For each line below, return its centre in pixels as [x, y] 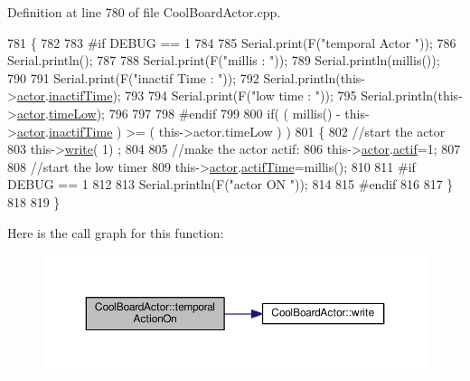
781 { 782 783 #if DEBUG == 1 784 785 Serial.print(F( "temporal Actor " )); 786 [232, 42]
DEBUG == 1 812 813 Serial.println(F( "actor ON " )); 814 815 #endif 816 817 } [230, 184]
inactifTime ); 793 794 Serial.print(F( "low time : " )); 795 [202, 95]
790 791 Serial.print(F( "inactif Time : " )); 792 [133, 77]
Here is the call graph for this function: [116, 232]
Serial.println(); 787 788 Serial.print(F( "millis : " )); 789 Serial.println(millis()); [224, 60]
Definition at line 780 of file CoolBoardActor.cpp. [144, 12]
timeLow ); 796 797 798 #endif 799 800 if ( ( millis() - [194, 113]
